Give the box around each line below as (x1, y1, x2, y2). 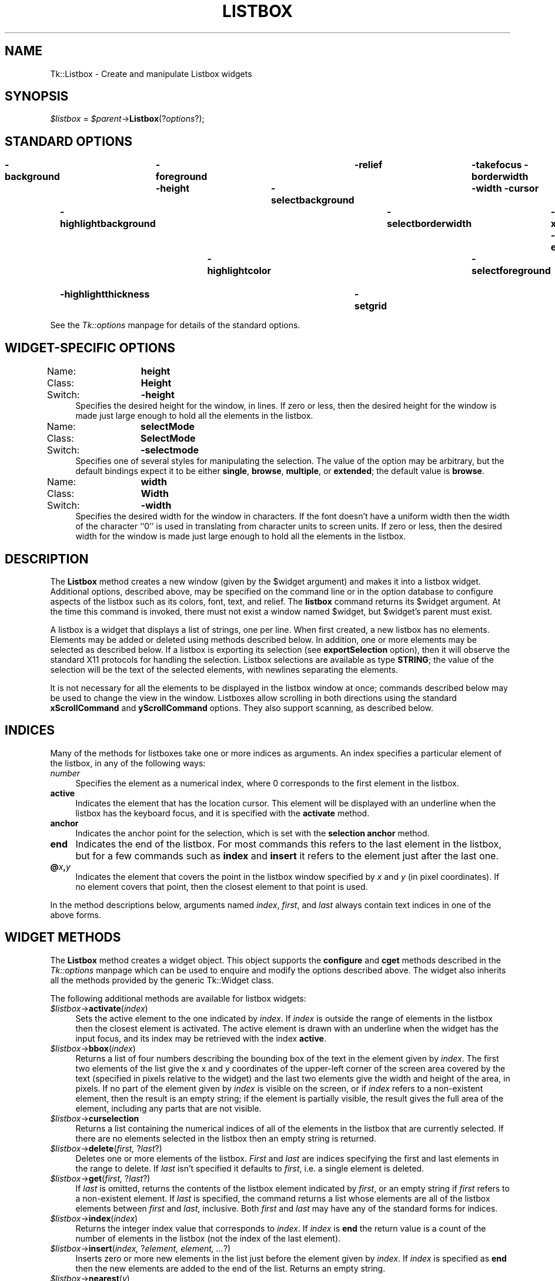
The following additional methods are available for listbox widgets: (50, 993, 306, 1003)
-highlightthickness (59, 288, 150, 301)
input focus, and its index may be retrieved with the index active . (75, 1033, 326, 1043)
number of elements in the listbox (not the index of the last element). (75, 1233, 341, 1243)
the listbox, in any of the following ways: (50, 758, 206, 768)
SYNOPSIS (5, 89, 69, 104)
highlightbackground (59, 218, 156, 230)
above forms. (50, 909, 101, 920)
